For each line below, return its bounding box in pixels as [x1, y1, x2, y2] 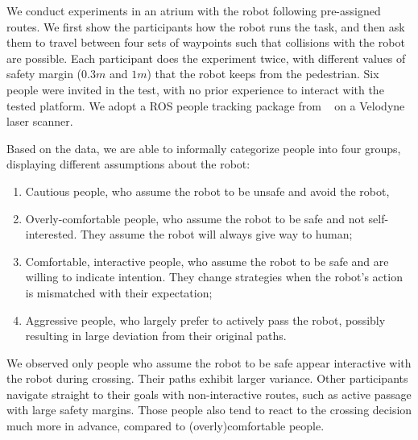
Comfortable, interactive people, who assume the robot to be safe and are [25, 252, 389, 269]
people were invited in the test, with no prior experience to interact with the [6, 81, 384, 98]
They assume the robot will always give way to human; [80, 226, 353, 243]
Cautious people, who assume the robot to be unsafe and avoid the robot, [25, 182, 390, 199]
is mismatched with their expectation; [25, 284, 213, 301]
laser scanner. [6, 113, 73, 130]
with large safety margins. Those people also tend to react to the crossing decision [6, 401, 412, 418]
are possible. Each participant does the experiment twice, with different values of [6, 49, 406, 66]
